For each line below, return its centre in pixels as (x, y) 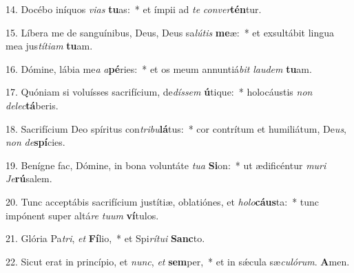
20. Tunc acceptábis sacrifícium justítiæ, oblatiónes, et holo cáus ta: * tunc (163, 201)
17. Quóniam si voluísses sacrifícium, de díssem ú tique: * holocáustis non (159, 92)
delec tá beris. (32, 105)
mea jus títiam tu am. (49, 46)
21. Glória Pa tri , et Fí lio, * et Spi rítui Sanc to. (105, 238)
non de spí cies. (35, 142)
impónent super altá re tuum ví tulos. (82, 215)
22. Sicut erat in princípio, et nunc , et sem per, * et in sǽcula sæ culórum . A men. (178, 261)
